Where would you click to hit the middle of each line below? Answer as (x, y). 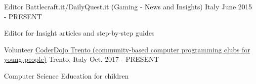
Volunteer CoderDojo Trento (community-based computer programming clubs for (127, 49)
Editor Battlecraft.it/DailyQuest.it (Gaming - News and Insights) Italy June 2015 (128, 6)
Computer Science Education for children (66, 75)
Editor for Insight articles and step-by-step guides (79, 33)
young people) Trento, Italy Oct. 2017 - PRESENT (82, 59)
